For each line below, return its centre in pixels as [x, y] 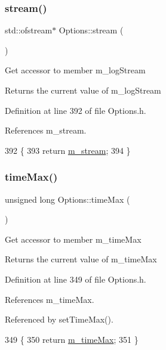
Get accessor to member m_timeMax [73, 239]
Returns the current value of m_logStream [83, 90]
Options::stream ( [91, 30]
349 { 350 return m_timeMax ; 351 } [72, 339]
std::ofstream [29, 30]
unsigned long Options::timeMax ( [67, 199]
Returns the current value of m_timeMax [81, 259]
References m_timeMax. [50, 299]
